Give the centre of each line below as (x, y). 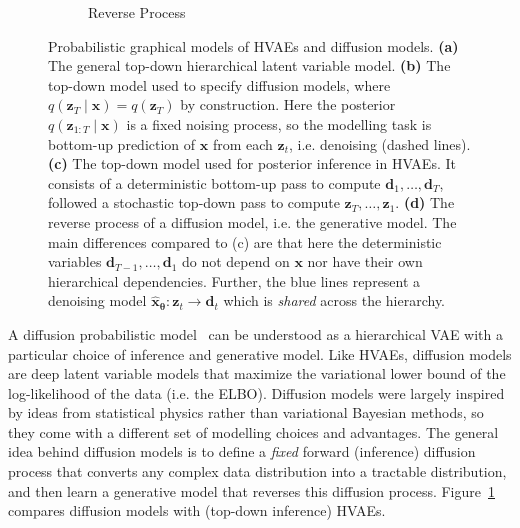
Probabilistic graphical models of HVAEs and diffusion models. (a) (253, 45)
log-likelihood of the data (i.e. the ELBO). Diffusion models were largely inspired (256, 392)
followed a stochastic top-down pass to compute (194, 202)
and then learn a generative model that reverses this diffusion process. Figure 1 (251, 490)
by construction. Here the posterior (288, 104)
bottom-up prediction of (122, 143)
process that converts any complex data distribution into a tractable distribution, (257, 471)
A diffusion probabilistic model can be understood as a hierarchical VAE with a (255, 333)
